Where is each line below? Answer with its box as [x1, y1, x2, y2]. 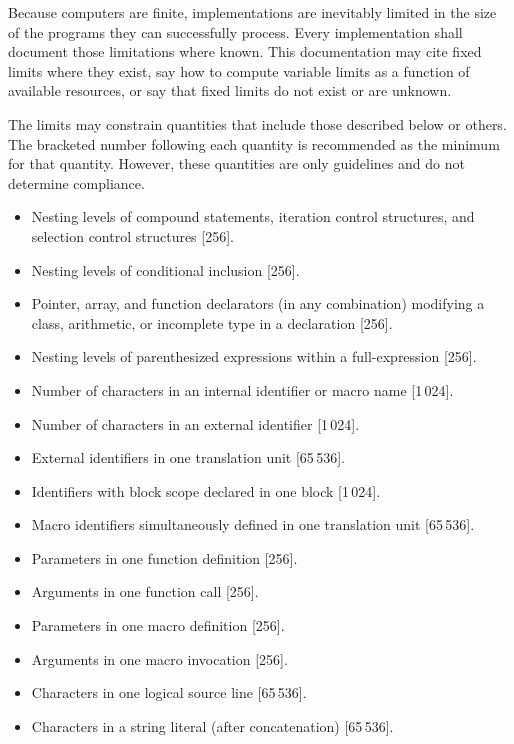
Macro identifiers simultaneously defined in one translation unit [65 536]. [31, 514, 475, 535]
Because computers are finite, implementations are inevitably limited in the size [8, 2, 497, 22]
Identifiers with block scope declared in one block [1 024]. [31, 480, 381, 501]
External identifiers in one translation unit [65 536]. [31, 447, 345, 468]
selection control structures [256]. [31, 225, 234, 246]
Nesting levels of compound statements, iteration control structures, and [31, 206, 475, 227]
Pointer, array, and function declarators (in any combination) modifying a [31, 293, 485, 314]
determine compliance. [8, 172, 145, 193]
